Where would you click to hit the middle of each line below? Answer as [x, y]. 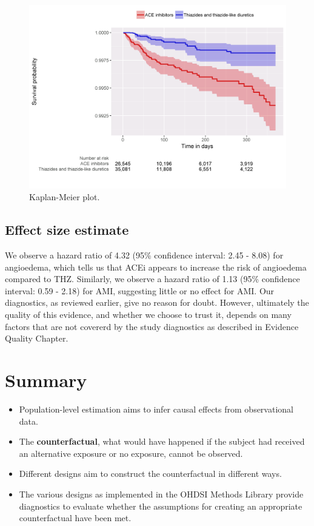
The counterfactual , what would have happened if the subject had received [162, 441]
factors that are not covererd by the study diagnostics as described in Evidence [152, 326]
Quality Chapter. [37, 338]
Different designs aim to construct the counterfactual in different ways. [150, 474]
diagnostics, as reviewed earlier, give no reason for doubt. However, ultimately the [157, 302]
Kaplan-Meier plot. [65, 197]
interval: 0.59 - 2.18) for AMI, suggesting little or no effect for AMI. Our [140, 290]
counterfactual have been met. [75, 518]
